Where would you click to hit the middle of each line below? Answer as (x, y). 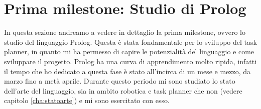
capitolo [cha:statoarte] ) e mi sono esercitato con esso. (87, 100)
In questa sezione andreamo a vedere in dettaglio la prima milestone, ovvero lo (125, 32)
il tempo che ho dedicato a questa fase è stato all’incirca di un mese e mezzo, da (127, 71)
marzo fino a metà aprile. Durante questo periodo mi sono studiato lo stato (120, 81)
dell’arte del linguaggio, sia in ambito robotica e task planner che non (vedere (123, 90)
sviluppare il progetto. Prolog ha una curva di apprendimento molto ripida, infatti (130, 61)
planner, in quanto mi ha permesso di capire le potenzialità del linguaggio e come (129, 52)
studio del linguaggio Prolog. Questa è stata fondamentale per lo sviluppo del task (130, 42)
